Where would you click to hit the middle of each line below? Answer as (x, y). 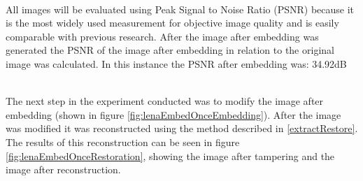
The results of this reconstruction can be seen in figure (123, 142)
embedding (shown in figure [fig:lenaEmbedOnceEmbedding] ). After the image (173, 114)
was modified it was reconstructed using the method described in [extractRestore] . (182, 128)
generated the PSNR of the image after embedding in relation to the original (170, 50)
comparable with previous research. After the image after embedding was (162, 36)
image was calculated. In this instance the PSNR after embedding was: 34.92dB (176, 63)
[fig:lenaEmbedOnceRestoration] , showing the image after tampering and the (170, 155)
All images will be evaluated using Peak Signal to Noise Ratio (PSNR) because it (180, 9)
